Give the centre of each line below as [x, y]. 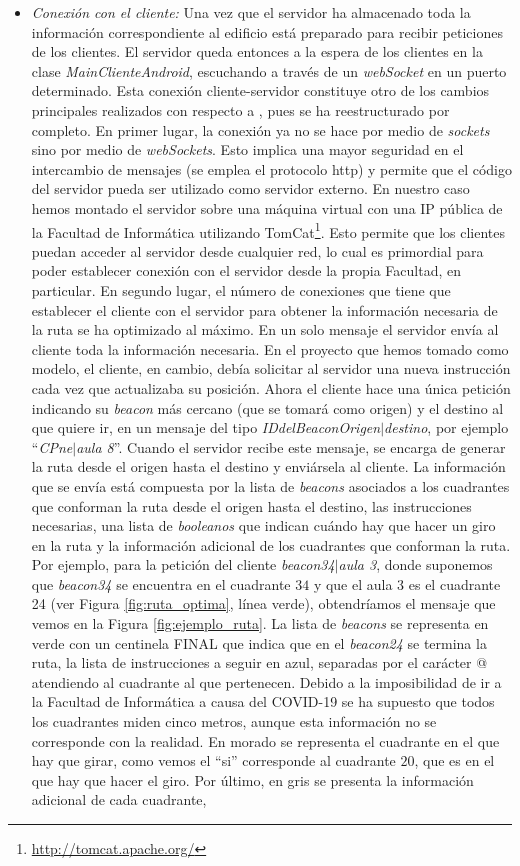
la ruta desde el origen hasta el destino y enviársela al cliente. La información [268, 466]
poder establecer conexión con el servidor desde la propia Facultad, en [246, 270]
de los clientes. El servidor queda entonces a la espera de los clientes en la [257, 51]
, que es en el [454, 760]
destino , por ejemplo [446, 427]
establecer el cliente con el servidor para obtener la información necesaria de [264, 309]
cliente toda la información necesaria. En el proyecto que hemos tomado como [270, 348]
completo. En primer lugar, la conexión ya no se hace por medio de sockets [260, 129]
